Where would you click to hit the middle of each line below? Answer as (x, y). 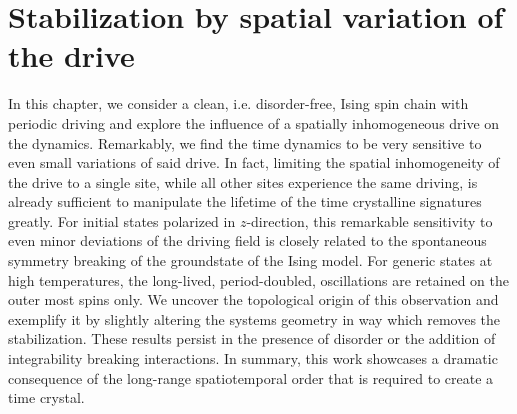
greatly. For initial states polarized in (122, 220)
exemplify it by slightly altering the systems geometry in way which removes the (254, 318)
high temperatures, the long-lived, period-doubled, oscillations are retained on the (258, 279)
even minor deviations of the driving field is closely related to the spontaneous (247, 240)
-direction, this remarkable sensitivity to (369, 220)
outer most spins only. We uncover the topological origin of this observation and (253, 299)
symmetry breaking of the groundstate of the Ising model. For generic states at (250, 260)
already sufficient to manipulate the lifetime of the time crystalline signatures (245, 201)
